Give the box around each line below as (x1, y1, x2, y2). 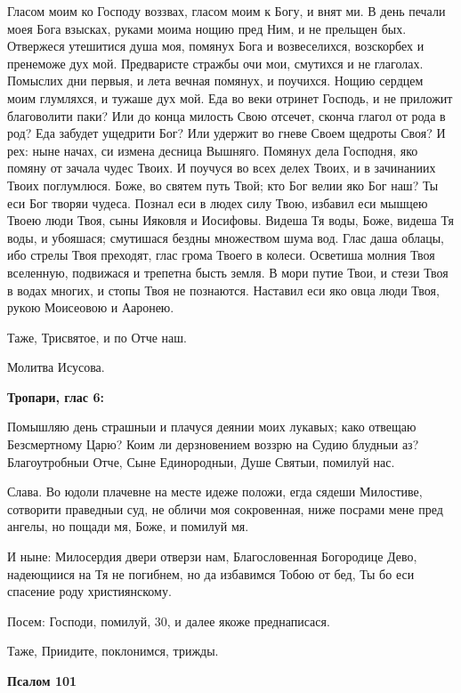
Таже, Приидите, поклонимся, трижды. (7, 641, 219, 660)
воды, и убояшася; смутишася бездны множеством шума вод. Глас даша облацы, (7, 228, 444, 246)
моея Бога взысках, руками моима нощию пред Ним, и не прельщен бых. (7, 19, 407, 37)
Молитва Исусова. (7, 358, 105, 376)
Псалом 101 (7, 672, 77, 689)
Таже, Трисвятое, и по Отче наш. (7, 327, 187, 346)
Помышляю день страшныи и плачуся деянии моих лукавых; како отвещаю (7, 417, 417, 436)
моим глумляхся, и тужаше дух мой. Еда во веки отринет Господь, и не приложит (7, 88, 453, 107)
